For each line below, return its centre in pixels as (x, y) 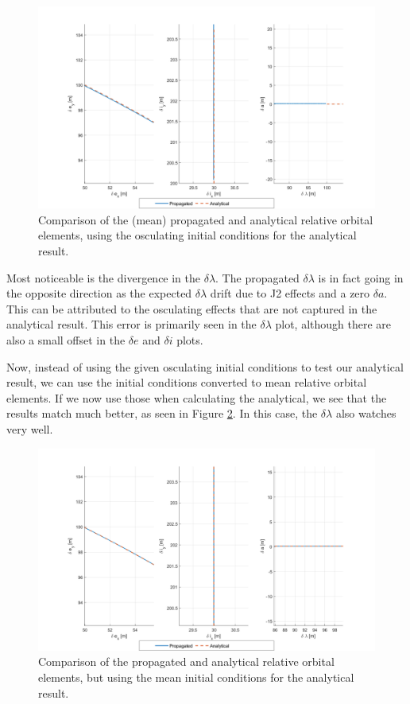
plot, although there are (333, 324)
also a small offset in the (66, 339)
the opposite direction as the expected (99, 293)
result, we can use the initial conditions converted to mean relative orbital (187, 382)
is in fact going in (361, 277)
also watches (366, 413)
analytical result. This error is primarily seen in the (132, 324)
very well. (30, 428)
